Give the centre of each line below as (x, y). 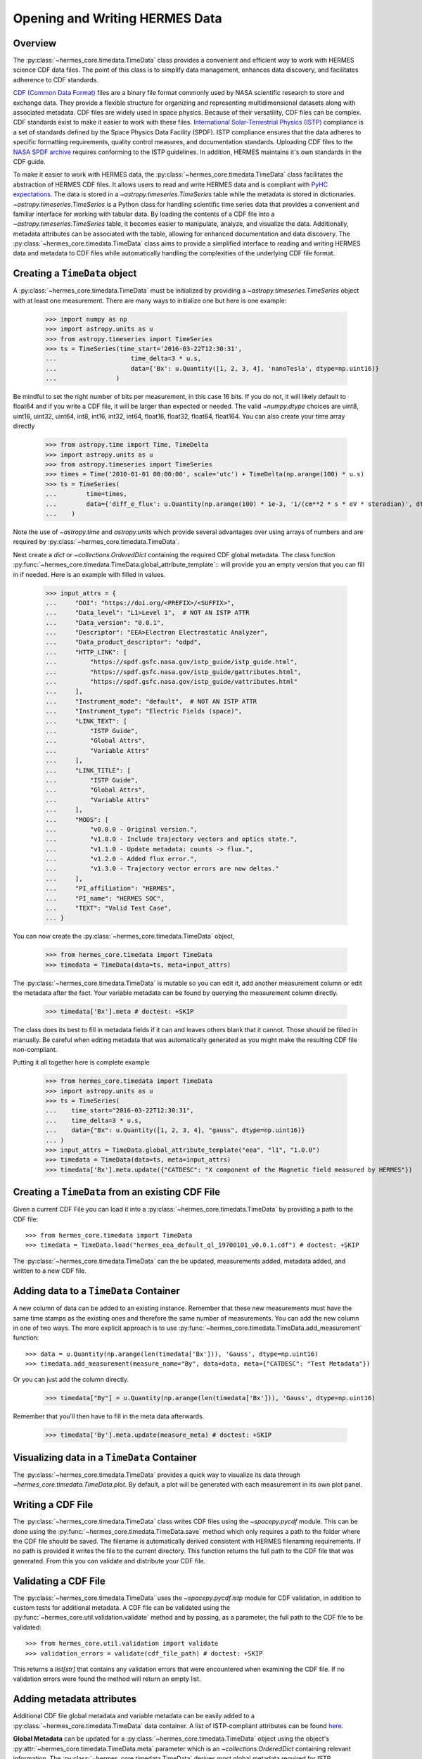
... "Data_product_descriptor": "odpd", (123, 642)
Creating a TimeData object (75, 273)
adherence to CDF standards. (56, 80)
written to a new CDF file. (50, 1271)
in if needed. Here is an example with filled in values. (89, 574)
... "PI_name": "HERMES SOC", (105, 898)
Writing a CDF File (53, 1505)
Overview (35, 43)
